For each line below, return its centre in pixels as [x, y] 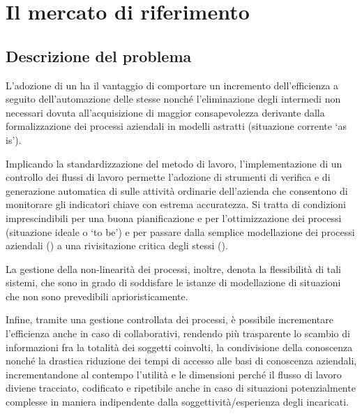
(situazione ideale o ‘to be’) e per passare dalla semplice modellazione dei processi [180, 231]
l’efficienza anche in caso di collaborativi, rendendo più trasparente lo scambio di [178, 333]
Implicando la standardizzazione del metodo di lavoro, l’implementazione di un [174, 163]
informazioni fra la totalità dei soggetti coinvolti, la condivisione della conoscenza [179, 347]
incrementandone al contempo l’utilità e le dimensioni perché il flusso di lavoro [174, 374]
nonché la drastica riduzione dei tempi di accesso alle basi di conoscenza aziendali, [181, 361]
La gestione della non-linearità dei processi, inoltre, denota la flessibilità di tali [173, 268]
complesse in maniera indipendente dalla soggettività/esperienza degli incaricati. [177, 402]
